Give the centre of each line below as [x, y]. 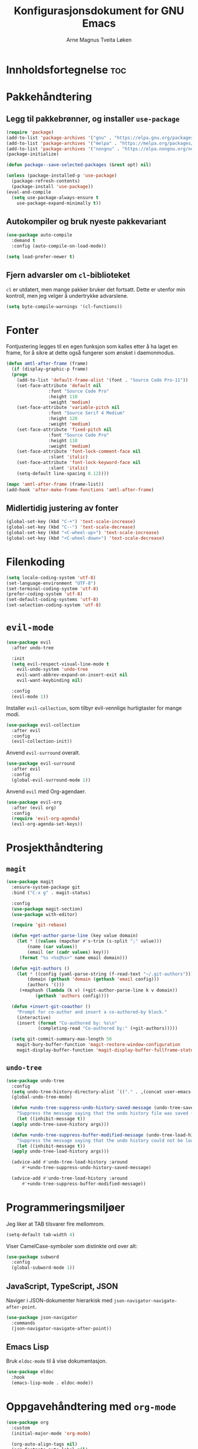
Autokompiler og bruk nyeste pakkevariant [86, 221]
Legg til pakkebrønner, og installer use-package [93, 118]
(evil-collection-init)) [42, 742]
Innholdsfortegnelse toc [66, 70]
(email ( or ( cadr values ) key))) [68, 952]
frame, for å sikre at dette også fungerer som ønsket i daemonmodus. [90, 353]
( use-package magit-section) [47, 909]
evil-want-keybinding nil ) [50, 681]
